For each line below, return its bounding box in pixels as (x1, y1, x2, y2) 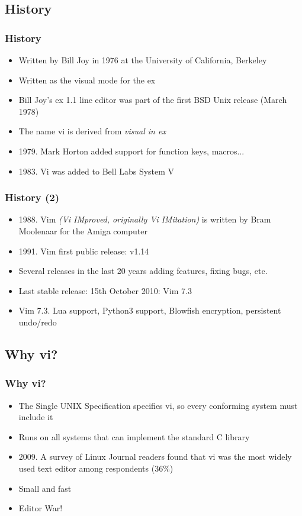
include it (18, 411, 53, 423)
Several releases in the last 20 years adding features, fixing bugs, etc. (18, 265, 268, 277)
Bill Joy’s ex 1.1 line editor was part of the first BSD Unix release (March (18, 93, 287, 106)
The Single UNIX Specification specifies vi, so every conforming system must (18, 399, 298, 411)
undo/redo (18, 315, 57, 328)
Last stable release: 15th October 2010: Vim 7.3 (18, 284, 192, 296)
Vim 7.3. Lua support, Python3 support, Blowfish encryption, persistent (18, 304, 281, 317)
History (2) (5, 190, 60, 205)
